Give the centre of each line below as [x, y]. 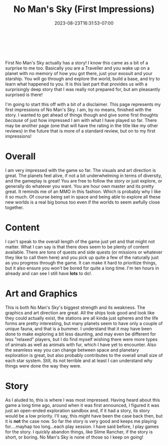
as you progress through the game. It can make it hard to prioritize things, [81, 262]
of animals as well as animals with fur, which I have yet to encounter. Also [81, 344]
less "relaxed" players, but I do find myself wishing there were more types [81, 339]
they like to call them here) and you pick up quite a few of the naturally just [82, 257]
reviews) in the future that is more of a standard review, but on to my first [80, 130]
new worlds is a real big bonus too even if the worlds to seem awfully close [82, 202]
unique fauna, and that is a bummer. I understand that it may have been [78, 328]
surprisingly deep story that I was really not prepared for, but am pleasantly [83, 89]
